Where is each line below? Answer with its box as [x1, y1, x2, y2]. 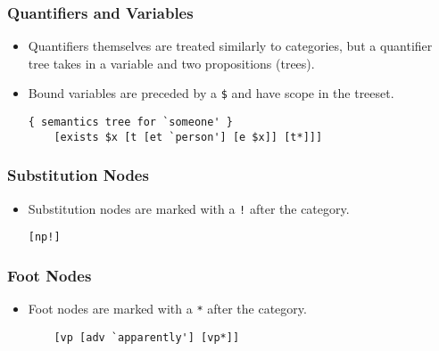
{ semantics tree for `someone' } [28, 116, 233, 129]
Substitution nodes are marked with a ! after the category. [28, 199, 350, 217]
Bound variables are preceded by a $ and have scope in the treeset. [28, 84, 394, 102]
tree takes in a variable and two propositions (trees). [28, 53, 315, 72]
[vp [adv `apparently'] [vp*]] [54, 331, 240, 344]
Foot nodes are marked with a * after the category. [28, 299, 307, 318]
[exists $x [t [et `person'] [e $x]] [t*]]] [54, 130, 323, 143]
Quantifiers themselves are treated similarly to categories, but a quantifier [28, 37, 433, 55]
